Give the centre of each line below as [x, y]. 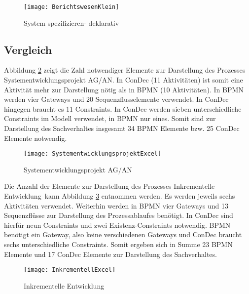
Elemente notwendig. [36, 138]
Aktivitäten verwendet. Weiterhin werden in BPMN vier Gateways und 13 [116, 205]
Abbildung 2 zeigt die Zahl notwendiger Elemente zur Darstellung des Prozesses [125, 70]
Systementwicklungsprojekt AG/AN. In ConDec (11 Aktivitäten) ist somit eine [124, 80]
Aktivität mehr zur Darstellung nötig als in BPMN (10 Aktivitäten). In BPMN [124, 89]
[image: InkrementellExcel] [70, 270]
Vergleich [28, 49]
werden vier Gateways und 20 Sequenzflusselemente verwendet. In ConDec [116, 99]
